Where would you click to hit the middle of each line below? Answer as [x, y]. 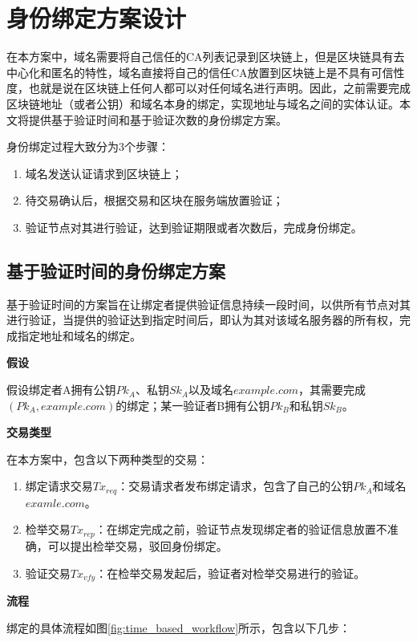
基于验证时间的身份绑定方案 [116, 270]
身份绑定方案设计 [97, 18]
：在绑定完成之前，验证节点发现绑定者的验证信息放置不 [241, 529]
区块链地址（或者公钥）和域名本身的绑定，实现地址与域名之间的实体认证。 [203, 103]
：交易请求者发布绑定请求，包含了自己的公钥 [235, 486]
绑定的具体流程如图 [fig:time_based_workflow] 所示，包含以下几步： [179, 627]
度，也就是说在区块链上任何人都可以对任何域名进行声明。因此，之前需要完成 [208, 88]
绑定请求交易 [59, 486]
